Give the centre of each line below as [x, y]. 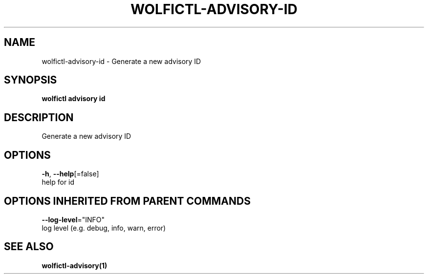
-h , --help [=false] [70, 174]
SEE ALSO [29, 247]
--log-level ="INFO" [73, 219]
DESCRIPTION [39, 117]
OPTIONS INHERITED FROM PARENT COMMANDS [127, 201]
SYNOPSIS [31, 80]
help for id [58, 182]
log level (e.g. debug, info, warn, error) [104, 228]
